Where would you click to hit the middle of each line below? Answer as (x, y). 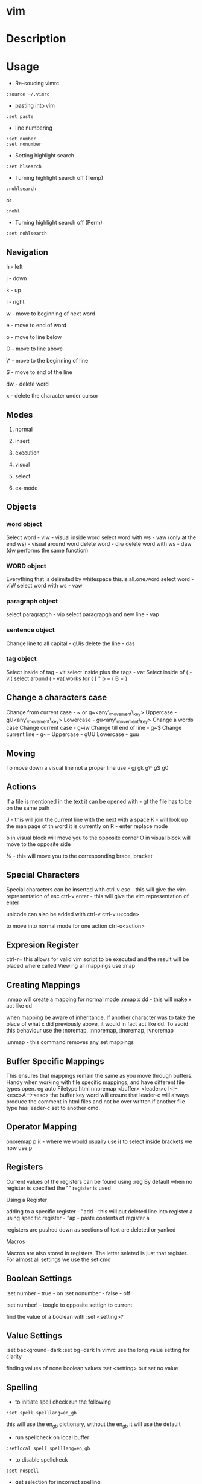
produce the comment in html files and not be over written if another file (96, 1102)
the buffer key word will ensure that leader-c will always (119, 1095)
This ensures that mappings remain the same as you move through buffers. (99, 1076)
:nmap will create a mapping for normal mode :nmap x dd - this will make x (99, 999)
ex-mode (26, 488)
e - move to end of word (36, 326)
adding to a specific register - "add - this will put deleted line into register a (99, 1211)
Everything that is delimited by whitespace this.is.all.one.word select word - (100, 579)
